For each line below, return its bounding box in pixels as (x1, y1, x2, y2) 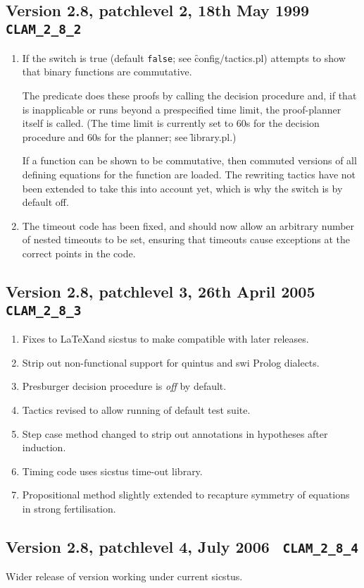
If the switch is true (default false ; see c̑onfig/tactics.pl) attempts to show (22, 50, 346, 65)
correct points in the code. (22, 245, 136, 260)
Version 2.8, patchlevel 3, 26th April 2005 (6, 280, 315, 302)
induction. (22, 440, 66, 455)
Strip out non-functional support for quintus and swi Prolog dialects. (22, 355, 320, 369)
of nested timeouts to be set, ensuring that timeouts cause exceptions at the (22, 232, 351, 247)
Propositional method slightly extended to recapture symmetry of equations (22, 487, 350, 502)
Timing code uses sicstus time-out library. (22, 463, 203, 478)
